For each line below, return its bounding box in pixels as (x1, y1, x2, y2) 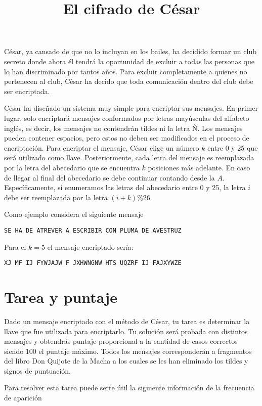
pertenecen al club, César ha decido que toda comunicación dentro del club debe (4, 76, 253, 86)
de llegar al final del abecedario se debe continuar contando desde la (4, 172, 215, 183)
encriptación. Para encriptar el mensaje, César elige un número (4, 142, 199, 153)
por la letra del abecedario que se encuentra (4, 162, 140, 172)
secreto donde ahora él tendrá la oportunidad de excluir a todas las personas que (4, 56, 254, 66)
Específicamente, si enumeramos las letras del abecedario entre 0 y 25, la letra (4, 182, 246, 193)
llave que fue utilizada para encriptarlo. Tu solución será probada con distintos (4, 326, 248, 336)
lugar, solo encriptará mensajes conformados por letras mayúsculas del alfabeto (4, 112, 249, 123)
